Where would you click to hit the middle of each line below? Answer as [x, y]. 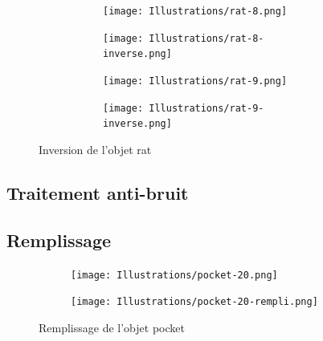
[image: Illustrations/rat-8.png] [195, 11]
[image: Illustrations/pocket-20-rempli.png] [194, 302]
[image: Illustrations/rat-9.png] [195, 81]
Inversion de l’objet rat [95, 149]
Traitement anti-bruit [98, 192]
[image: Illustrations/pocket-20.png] [174, 275]
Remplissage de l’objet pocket [112, 327]
